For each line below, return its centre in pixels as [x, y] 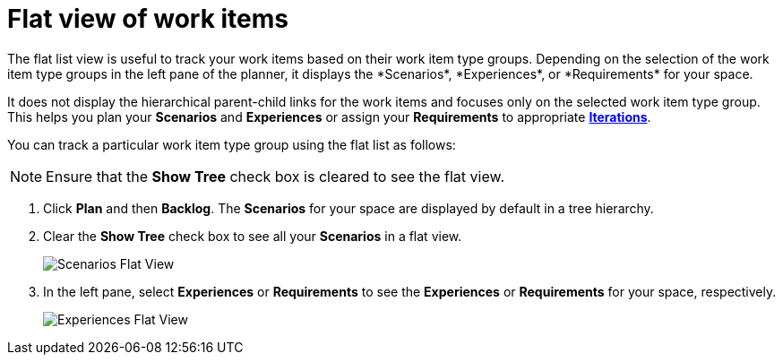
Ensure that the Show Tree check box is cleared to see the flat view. [275, 176]
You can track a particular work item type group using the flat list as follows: [232, 144]
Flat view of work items [148, 19]
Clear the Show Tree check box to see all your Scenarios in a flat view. [253, 236]
